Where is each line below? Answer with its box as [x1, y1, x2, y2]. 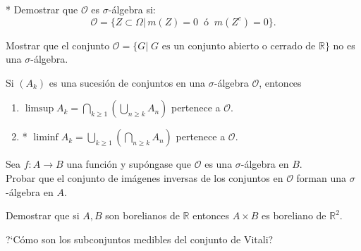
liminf [33, 133, 59, 143]
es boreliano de [262, 208, 326, 223]
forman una [296, 170, 347, 185]
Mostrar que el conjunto [6, 37, 110, 52]
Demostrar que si [6, 208, 80, 223]
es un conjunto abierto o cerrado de [161, 41, 316, 51]
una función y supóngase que [66, 157, 192, 171]
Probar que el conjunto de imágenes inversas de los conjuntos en [6, 170, 283, 185]
